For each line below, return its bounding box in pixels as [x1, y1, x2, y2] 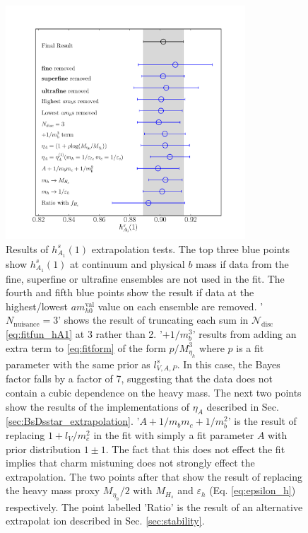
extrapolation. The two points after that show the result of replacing [6, 469, 303, 484]
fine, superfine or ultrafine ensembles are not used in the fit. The [6, 271, 285, 286]
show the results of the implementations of [6, 399, 190, 414]
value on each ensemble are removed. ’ [97, 298, 263, 313]
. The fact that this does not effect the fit [105, 441, 285, 456]
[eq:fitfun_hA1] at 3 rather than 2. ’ [6, 326, 162, 341]
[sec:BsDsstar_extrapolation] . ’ [6, 414, 140, 428]
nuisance [13, 320, 40, 328]
